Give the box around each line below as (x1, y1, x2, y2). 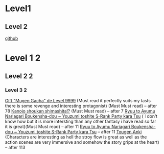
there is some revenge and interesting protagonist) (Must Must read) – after (5, 103, 158, 109)
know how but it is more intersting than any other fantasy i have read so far (5, 118, 157, 124)
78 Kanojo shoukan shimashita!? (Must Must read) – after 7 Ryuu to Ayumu (5, 108, 156, 114)
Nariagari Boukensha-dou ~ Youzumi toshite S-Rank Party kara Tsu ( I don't (5, 113, 158, 119)
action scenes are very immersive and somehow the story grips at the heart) (5, 139, 160, 145)
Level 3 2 (5, 87, 27, 93)
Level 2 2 (5, 72, 33, 80)
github (5, 35, 18, 41)
